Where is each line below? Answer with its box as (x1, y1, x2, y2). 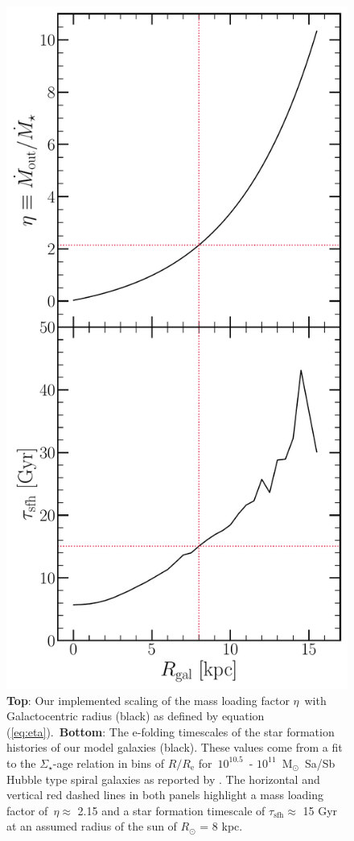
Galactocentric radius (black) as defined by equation (6, 707, 265, 724)
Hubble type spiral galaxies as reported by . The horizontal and (6, 770, 320, 787)
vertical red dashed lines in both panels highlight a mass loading (6, 786, 324, 803)
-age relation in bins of (52, 754, 165, 771)
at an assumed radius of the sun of (6, 818, 177, 835)
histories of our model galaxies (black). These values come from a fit (6, 739, 343, 756)
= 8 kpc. (200, 818, 243, 835)
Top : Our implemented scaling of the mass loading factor (6, 691, 290, 708)
